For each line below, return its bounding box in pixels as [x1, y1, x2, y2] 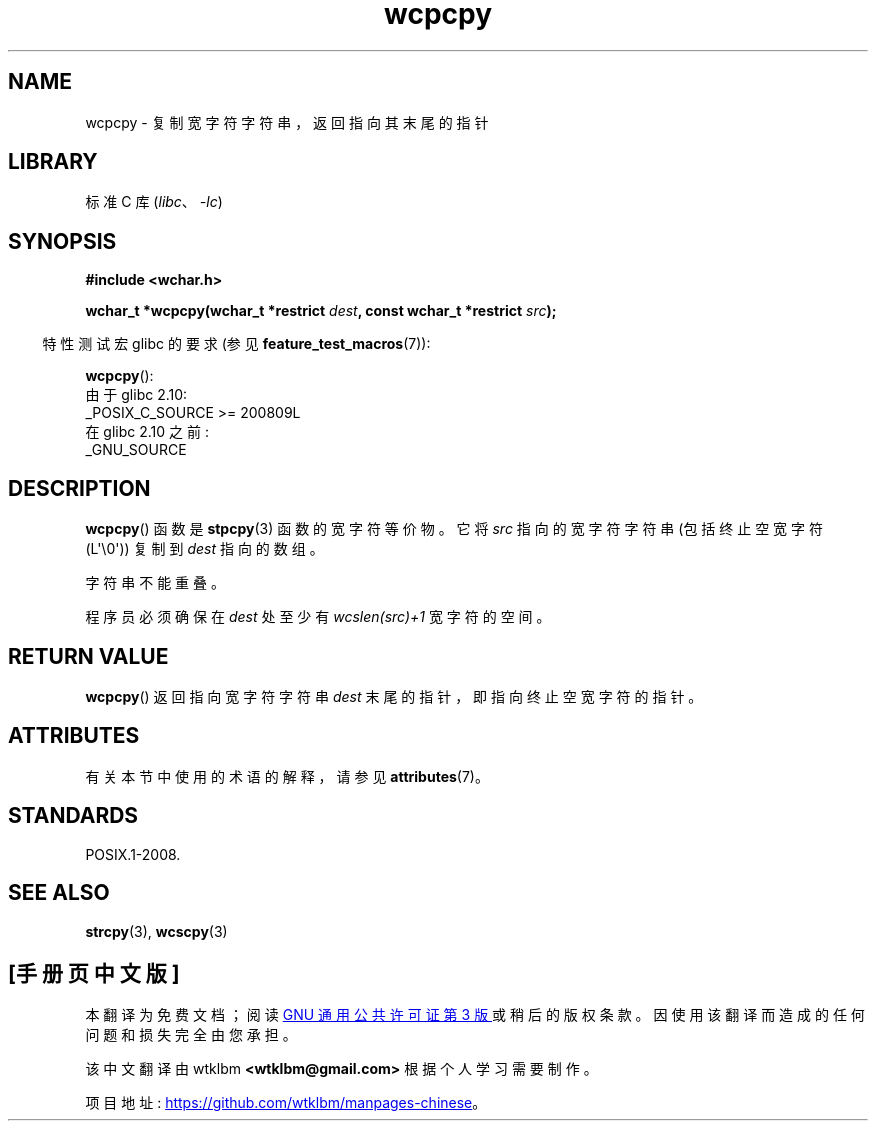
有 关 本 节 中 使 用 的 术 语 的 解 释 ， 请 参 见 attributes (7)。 [85, 767, 489, 785]
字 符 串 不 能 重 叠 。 [85, 574, 225, 592]
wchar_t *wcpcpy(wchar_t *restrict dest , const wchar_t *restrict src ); [85, 302, 557, 320]
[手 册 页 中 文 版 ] [8, 960, 180, 986]
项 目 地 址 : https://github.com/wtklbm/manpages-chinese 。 [85, 1094, 487, 1112]
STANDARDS [8, 803, 139, 829]
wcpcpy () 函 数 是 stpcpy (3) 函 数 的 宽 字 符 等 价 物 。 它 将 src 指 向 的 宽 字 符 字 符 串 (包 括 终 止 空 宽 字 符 [85, 520, 823, 538]
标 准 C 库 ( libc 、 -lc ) [85, 193, 223, 211]
